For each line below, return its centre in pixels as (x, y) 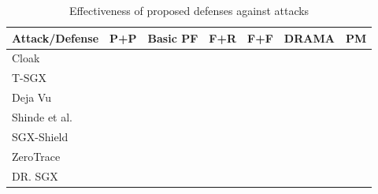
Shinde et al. (43, 116)
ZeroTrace (36, 156)
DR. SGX (35, 175)
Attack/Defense (56, 37)
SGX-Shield (40, 136)
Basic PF (173, 37)
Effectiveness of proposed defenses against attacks (189, 10)
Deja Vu (31, 97)
